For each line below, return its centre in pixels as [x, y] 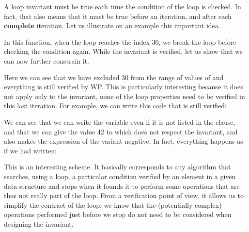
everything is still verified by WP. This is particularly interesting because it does [124, 87]
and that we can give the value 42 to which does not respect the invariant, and [121, 131]
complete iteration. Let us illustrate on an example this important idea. [112, 25]
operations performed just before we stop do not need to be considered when [118, 214]
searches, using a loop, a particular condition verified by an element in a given [120, 176]
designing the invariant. [39, 224]
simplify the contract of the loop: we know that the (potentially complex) [113, 205]
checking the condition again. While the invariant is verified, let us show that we [124, 51]
